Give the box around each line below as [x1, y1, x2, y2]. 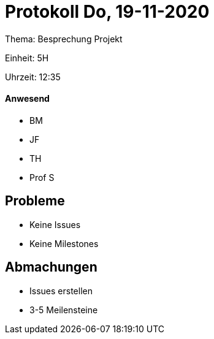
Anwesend [5, 93, 50, 104]
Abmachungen [5, 259, 97, 275]
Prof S [29, 172, 55, 183]
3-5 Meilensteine [29, 304, 98, 315]
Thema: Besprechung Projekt [5, 33, 123, 44]
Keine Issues [29, 219, 81, 230]
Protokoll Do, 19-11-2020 [5, 1, 210, 22]
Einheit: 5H [5, 52, 49, 63]
